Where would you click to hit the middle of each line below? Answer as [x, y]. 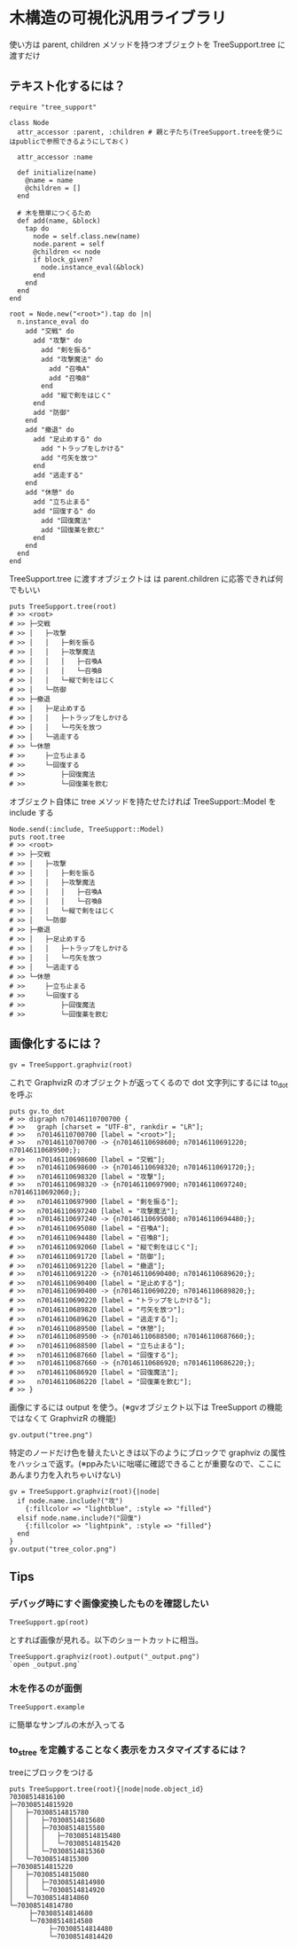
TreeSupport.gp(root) [49, 1623]
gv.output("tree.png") [51, 1436]
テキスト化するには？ [67, 86]
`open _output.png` [45, 1665]
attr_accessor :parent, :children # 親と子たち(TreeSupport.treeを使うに [150, 132]
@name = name [49, 180]
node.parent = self [68, 244]
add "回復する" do [64, 511]
